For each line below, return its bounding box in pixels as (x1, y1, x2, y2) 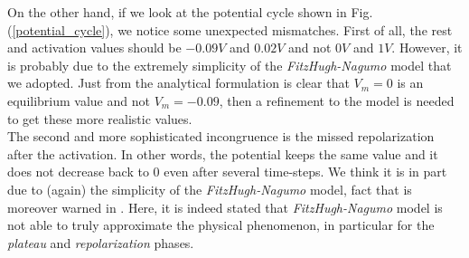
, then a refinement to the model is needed (219, 91, 455, 110)
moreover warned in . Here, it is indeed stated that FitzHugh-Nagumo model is (7, 197, 443, 216)
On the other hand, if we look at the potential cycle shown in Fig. (7, 3, 373, 21)
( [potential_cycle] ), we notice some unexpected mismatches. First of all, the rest (7, 20, 453, 39)
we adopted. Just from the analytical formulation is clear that (7, 73, 350, 92)
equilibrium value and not (7, 91, 150, 110)
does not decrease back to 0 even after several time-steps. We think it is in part (7, 162, 447, 181)
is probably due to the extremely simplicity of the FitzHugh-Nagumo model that (7, 55, 452, 74)
